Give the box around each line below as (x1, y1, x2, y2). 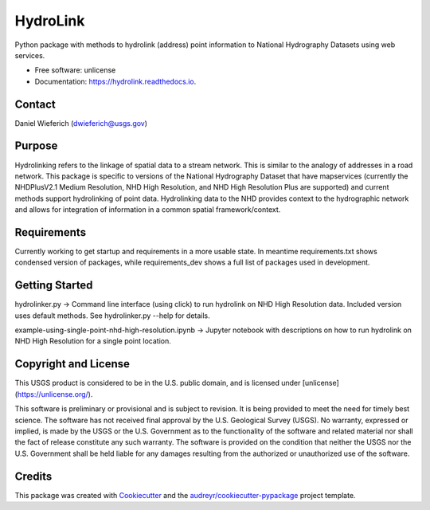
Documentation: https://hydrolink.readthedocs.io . (34, 76, 197, 86)
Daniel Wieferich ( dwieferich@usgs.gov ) (14, 118, 147, 127)
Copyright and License (14, 357, 131, 371)
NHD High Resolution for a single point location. (14, 336, 171, 346)
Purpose (14, 139, 58, 153)
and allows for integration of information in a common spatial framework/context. (14, 205, 281, 214)
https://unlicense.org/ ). (17, 389, 93, 398)
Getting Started (14, 279, 93, 292)
